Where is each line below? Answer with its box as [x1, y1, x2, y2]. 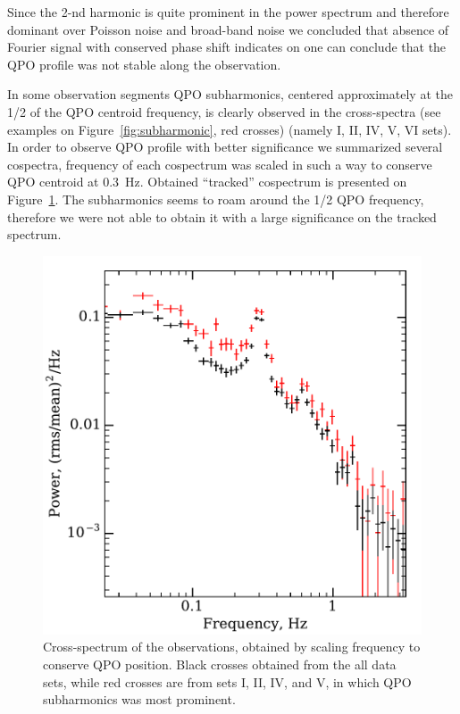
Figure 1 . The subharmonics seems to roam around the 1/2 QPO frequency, [7, 189, 424, 208]
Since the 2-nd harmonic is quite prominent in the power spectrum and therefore [7, 3, 449, 21]
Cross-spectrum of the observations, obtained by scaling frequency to [43, 637, 421, 656]
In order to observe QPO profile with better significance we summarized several [7, 137, 443, 156]
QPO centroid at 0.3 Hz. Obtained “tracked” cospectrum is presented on [7, 172, 407, 191]
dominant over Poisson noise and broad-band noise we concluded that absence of [7, 20, 449, 38]
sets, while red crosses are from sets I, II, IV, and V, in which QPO [43, 672, 412, 691]
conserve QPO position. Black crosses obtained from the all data [43, 654, 397, 673]
